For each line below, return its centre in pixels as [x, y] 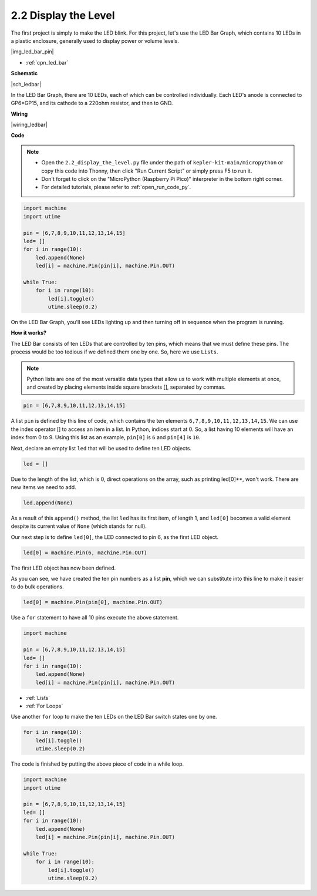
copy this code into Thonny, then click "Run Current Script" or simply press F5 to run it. [147, 171]
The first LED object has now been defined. [63, 568]
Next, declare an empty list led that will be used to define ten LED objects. [101, 448]
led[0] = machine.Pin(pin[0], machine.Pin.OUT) [93, 602]
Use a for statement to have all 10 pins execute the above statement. [95, 618]
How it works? [29, 333]
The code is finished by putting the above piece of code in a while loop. [97, 764]
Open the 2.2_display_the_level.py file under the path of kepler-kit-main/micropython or [162, 163]
